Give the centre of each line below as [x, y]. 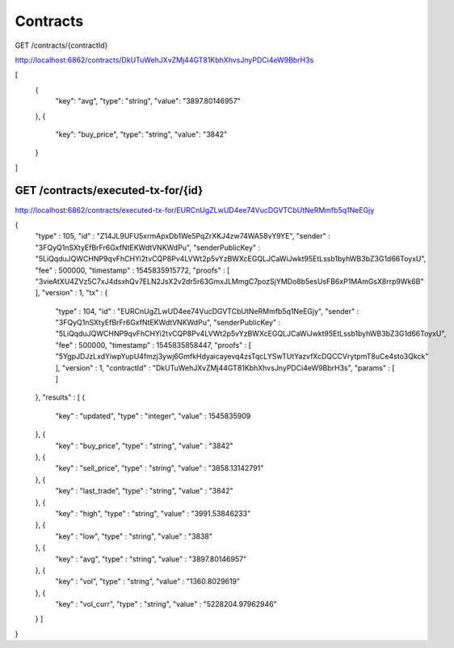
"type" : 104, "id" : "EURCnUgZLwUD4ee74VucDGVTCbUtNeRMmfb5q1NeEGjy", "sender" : [207, 311]
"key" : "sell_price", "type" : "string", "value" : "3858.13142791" [160, 468]
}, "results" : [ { [60, 397]
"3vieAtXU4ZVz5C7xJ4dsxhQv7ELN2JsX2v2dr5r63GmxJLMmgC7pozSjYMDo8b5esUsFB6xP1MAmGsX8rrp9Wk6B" [229, 281]
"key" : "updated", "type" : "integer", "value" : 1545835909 [153, 416]
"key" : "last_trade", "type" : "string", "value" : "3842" [144, 491]
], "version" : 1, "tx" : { [71, 293]
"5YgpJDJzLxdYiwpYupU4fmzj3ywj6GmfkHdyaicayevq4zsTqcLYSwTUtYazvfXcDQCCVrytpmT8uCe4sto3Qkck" [242, 357]
